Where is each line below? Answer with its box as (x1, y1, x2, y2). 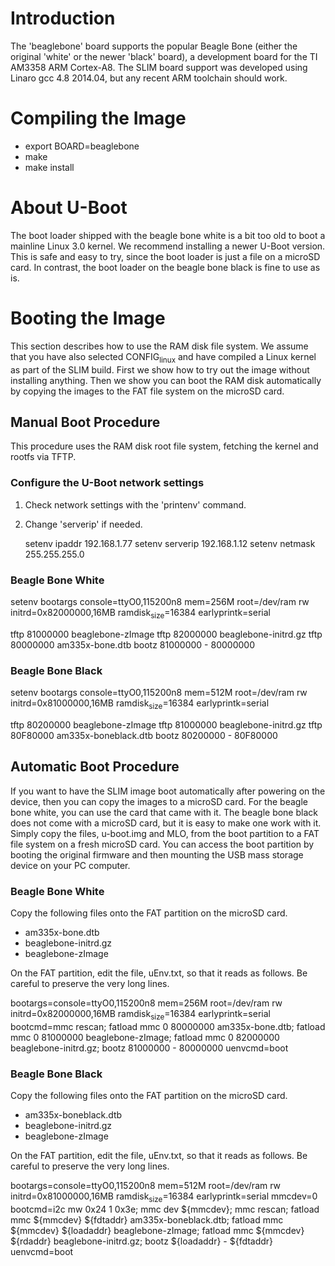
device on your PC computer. (10, 859, 131, 871)
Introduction (10, 7, 116, 30)
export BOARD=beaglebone (24, 140, 140, 152)
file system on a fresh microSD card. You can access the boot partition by (10, 838, 315, 850)
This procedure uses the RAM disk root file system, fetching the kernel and (10, 440, 319, 452)
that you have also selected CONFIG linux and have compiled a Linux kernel (10, 350, 317, 365)
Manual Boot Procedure (10, 413, 161, 431)
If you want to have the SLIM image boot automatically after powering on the (10, 785, 326, 797)
